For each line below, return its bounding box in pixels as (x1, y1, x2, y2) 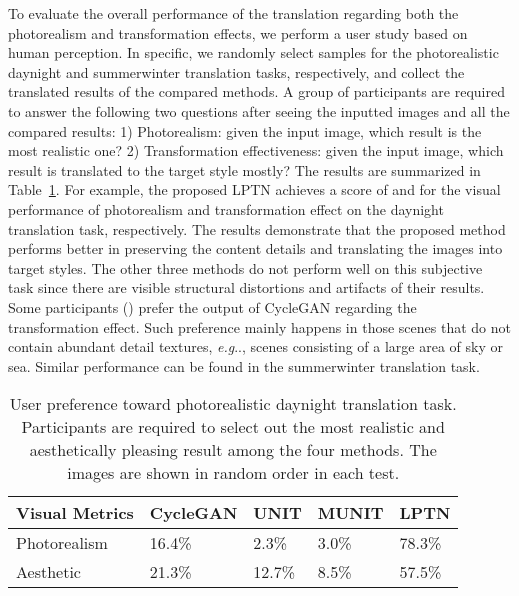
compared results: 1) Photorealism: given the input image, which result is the (8, 120, 482, 141)
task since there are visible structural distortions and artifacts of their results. (8, 277, 485, 298)
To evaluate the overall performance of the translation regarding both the (8, 3, 459, 23)
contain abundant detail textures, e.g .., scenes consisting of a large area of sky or (8, 336, 503, 357)
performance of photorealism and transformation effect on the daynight (8, 198, 444, 219)
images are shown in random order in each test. (67, 461, 400, 485)
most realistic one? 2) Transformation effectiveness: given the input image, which (8, 140, 504, 161)
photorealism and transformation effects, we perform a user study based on (8, 22, 468, 43)
